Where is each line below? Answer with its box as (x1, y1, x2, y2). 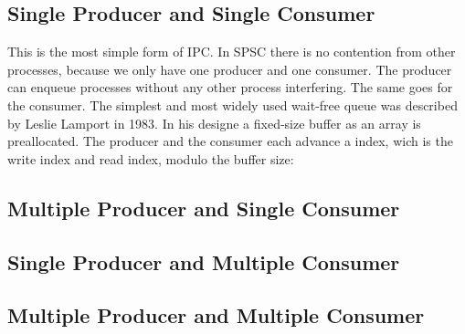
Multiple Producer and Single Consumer (7, 193, 400, 222)
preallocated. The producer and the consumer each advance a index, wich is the (7, 131, 453, 151)
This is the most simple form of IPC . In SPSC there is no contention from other (7, 42, 456, 61)
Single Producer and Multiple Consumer (7, 247, 400, 276)
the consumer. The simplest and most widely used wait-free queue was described (7, 95, 458, 114)
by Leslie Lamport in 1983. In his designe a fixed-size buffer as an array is (7, 113, 421, 132)
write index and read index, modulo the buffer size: (7, 149, 294, 168)
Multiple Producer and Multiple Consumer (7, 301, 425, 329)
